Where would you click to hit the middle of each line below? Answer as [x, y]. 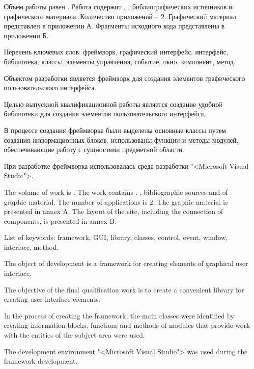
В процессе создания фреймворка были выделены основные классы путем [115, 130]
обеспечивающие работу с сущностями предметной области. [94, 149]
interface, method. [31, 247]
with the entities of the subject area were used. [74, 335]
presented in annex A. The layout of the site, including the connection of [113, 211]
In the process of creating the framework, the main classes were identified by [119, 315]
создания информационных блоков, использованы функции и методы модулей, [121, 140]
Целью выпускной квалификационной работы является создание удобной [113, 104]
